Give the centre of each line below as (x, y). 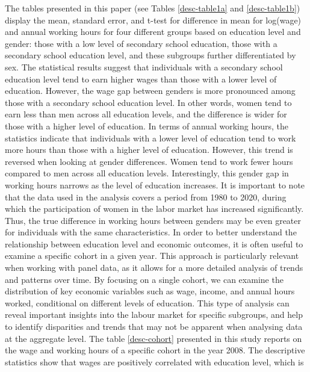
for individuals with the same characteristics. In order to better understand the (151, 232)
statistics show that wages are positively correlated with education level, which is (154, 361)
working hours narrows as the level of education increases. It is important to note (155, 184)
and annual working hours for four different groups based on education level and (153, 32)
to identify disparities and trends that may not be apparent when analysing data (154, 327)
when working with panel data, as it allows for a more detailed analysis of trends (154, 268)
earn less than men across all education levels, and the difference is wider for (146, 114)
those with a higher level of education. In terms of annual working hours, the (147, 126)
